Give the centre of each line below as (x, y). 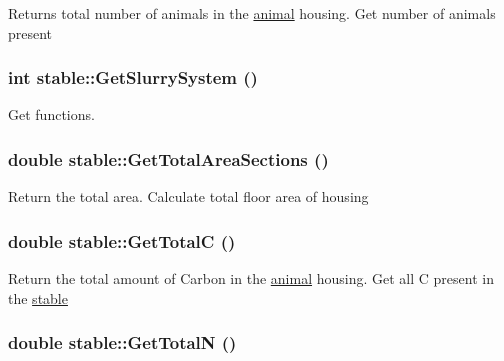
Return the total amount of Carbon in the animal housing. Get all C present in (251, 278)
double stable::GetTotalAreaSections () (168, 158)
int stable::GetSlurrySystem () (133, 77)
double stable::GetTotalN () (122, 342)
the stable (38, 297)
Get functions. (51, 114)
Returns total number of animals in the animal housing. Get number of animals (252, 13)
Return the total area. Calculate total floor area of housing (188, 196)
